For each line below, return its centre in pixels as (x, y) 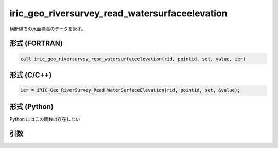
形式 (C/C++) (31, 75)
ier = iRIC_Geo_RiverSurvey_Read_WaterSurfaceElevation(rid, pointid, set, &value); (130, 90)
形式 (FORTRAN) (36, 43)
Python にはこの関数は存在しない (45, 119)
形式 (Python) (32, 107)
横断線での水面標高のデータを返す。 (48, 29)
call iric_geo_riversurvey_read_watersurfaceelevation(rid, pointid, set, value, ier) (133, 59)
